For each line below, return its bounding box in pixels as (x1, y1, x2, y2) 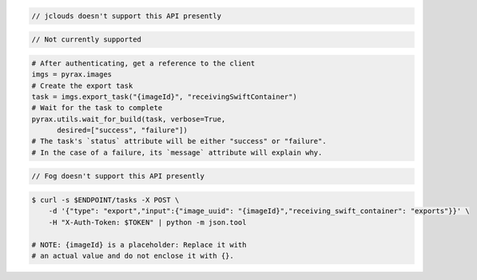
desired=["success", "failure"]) (57, 126, 188, 135)
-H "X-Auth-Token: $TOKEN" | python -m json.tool (48, 218, 247, 227)
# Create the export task (31, 81, 133, 90)
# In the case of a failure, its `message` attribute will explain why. (31, 148, 323, 157)
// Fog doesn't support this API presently (31, 172, 205, 181)
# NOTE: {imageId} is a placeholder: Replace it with (31, 240, 247, 249)
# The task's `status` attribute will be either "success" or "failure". (31, 136, 327, 146)
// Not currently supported (31, 35, 141, 44)
